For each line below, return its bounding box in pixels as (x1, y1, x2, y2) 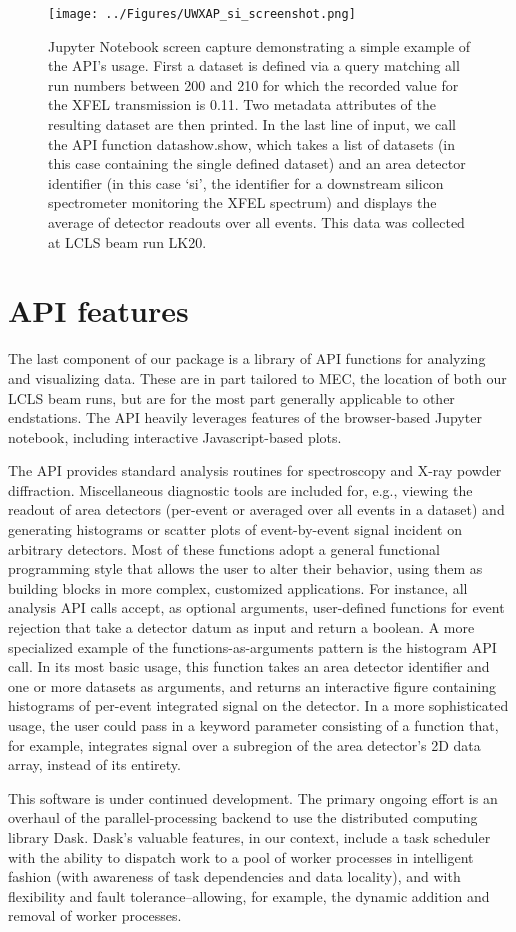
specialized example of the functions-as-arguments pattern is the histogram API (8, 636, 497, 657)
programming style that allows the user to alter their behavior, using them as (8, 558, 483, 579)
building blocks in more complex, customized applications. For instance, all (8, 577, 468, 598)
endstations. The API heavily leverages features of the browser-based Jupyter (8, 407, 482, 428)
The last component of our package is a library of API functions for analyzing (8, 348, 486, 369)
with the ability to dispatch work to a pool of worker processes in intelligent (8, 846, 474, 867)
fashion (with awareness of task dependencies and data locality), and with (8, 866, 461, 887)
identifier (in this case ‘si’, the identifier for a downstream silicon (48, 172, 444, 193)
